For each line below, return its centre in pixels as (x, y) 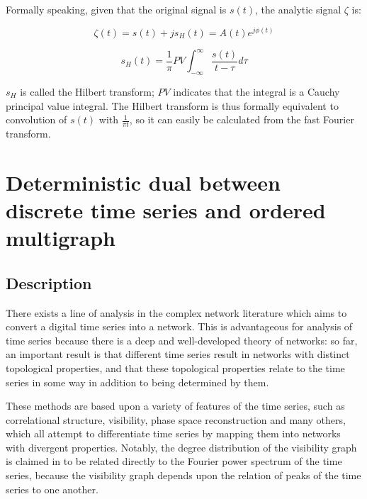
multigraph (61, 238)
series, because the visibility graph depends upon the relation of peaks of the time (183, 475)
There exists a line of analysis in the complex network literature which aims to (176, 312)
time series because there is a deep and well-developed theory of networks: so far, (182, 340)
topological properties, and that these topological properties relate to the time (175, 368)
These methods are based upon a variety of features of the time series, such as (175, 406)
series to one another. (52, 489)
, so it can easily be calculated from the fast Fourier (242, 119)
